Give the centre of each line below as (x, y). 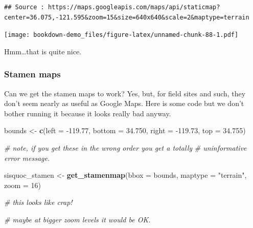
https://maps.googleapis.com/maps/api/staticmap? (134, 7)
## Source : (24, 7)
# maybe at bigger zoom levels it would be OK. (77, 219)
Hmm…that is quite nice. (43, 51)
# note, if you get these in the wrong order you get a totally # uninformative (125, 148)
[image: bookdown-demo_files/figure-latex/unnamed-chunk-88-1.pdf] (121, 35)
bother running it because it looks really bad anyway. (88, 113)
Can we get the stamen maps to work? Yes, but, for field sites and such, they (125, 93)
